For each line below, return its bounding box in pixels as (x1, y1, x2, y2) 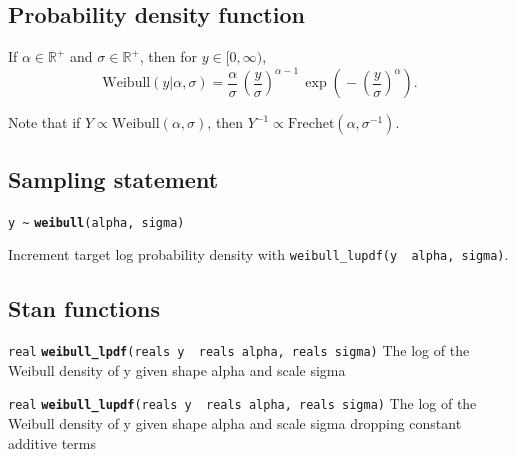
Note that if (8, 112, 81, 133)
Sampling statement (8, 163, 219, 194)
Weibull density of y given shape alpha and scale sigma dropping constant (8, 412, 462, 433)
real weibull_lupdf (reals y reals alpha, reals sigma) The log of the (8, 393, 477, 414)
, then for (139, 46, 197, 67)
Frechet (287, 117, 335, 132)
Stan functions (8, 293, 161, 324)
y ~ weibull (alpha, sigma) (8, 215, 185, 230)
